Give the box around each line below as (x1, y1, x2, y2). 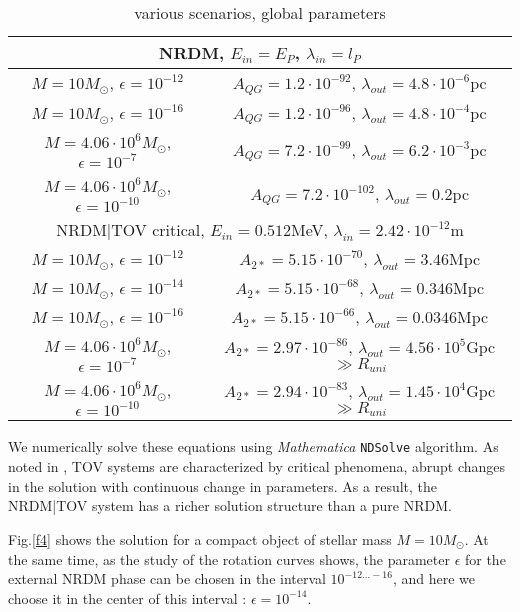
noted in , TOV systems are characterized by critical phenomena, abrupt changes (8, 456, 506, 477)
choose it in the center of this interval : (8, 587, 247, 608)
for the (464, 548, 506, 569)
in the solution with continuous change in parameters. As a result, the (8, 475, 438, 496)
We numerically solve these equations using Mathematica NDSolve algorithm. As (8, 436, 499, 457)
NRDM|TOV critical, (56, 218, 205, 242)
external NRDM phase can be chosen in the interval (8, 568, 326, 589)
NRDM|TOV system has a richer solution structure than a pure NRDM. (8, 495, 452, 516)
